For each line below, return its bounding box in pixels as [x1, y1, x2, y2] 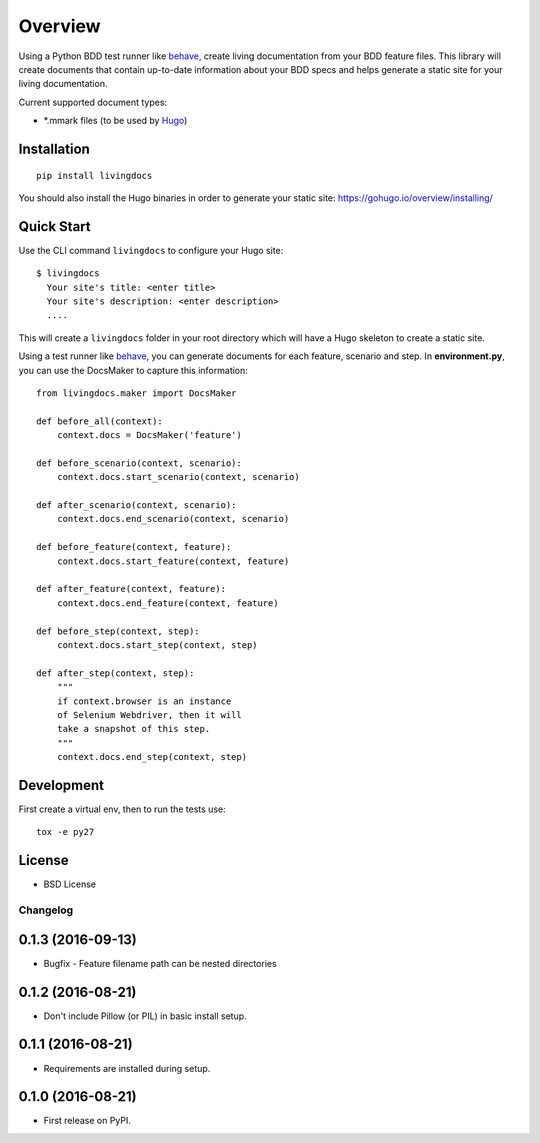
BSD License [43, 878, 97, 890]
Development [18, 776, 105, 794]
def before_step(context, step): [36, 625, 200, 637]
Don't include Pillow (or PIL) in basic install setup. [43, 1010, 247, 1022]
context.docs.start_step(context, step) [56, 639, 259, 650]
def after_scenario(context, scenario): [36, 500, 237, 511]
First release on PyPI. [43, 1115, 132, 1127]
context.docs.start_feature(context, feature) [56, 555, 290, 567]
